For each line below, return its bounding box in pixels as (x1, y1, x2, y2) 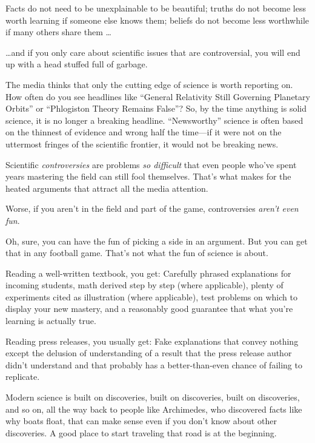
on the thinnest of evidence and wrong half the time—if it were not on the (5, 126, 282, 138)
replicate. (5, 370, 40, 383)
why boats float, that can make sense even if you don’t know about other (5, 414, 277, 427)
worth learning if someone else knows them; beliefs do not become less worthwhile (5, 13, 310, 26)
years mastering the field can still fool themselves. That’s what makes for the (5, 170, 291, 183)
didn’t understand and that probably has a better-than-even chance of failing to (5, 358, 302, 371)
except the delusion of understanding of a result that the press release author (5, 347, 292, 359)
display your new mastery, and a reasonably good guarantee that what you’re (5, 302, 293, 315)
